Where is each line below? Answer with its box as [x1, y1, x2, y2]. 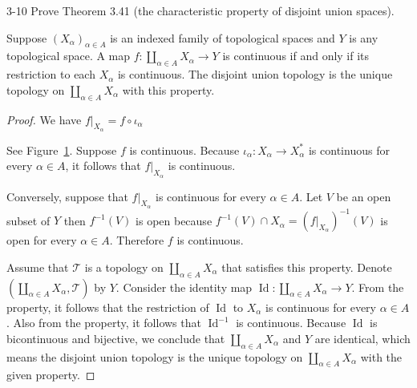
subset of [6, 212, 51, 228]
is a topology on [84, 258, 164, 275]
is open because [136, 212, 213, 228]
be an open [336, 188, 391, 204]
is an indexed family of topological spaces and [110, 29, 335, 46]
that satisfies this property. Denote [221, 258, 392, 275]
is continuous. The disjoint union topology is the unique [117, 66, 393, 83]
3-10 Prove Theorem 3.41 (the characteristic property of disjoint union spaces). [6, 2, 395, 18]
